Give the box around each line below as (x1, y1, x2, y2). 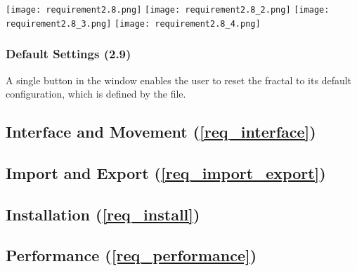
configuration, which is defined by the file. (6, 86, 186, 101)
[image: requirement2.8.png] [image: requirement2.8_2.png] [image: (6, 5, 330, 15)
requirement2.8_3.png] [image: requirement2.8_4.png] (6, 18, 261, 29)
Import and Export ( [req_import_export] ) (6, 161, 326, 183)
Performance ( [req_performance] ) (6, 244, 257, 266)
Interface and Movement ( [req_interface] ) (6, 121, 316, 143)
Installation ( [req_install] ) (6, 203, 200, 225)
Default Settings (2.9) (6, 45, 131, 62)
